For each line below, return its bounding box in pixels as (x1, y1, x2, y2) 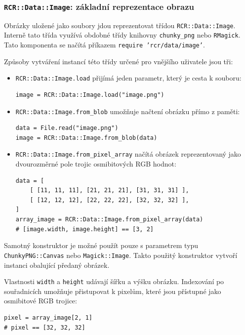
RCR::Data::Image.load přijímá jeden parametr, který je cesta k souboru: (15, 73, 242, 83)
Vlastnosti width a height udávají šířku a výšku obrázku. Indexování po (4, 276, 224, 287)
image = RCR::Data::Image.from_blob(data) (15, 134, 158, 141)
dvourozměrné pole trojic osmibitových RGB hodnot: (15, 159, 176, 169)
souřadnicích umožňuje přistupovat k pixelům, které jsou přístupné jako (4, 286, 221, 296)
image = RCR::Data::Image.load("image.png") (15, 91, 164, 98)
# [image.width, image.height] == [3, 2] (15, 225, 154, 233)
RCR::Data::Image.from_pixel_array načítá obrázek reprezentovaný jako (15, 149, 241, 159)
